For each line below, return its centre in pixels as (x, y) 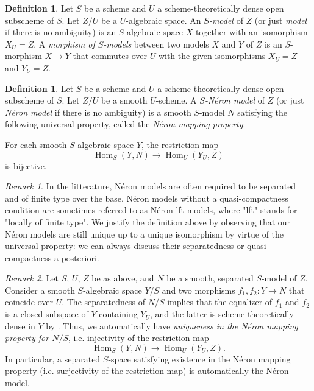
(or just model (281, 20)
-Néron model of (234, 100)
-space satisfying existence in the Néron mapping (199, 358)
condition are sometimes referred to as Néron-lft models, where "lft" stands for (151, 210)
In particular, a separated (53, 358)
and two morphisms (198, 290)
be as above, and (123, 278)
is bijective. (26, 165)
